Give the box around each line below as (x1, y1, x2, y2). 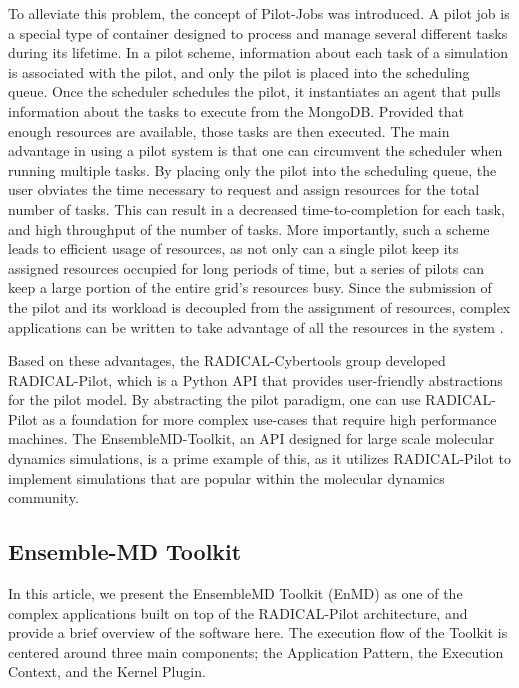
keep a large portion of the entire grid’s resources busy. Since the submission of (8, 277, 492, 298)
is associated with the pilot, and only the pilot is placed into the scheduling (8, 61, 470, 82)
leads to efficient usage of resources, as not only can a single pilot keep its (8, 238, 459, 259)
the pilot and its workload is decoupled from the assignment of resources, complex (8, 296, 511, 317)
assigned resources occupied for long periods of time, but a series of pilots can (8, 257, 485, 278)
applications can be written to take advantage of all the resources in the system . (8, 316, 504, 337)
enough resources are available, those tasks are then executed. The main (8, 120, 450, 141)
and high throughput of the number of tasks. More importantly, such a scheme (8, 218, 490, 239)
